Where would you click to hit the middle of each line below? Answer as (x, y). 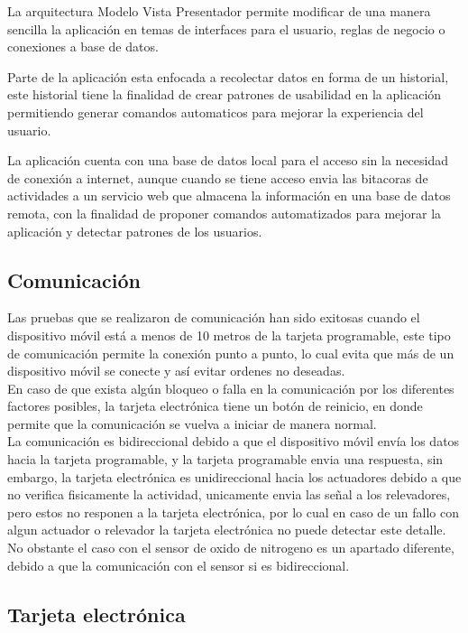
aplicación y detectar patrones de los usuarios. (135, 231)
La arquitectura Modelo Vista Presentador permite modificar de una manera (219, 11)
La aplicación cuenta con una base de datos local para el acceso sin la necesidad (228, 160)
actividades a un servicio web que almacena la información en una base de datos (229, 195)
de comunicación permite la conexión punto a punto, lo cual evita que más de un (231, 353)
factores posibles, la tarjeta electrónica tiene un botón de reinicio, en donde (215, 406)
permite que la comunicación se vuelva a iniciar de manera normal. (192, 423)
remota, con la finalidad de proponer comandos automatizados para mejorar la (225, 213)
